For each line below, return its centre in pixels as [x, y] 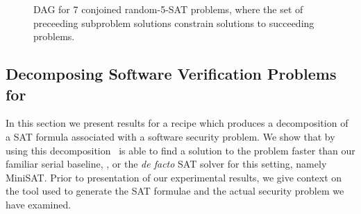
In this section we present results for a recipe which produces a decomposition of [177, 123]
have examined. [39, 204]
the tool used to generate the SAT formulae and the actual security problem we [175, 191]
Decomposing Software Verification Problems [171, 74]
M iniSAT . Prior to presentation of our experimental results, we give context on [174, 177]
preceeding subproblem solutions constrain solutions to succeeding [174, 23]
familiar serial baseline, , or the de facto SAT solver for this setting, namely [166, 164]
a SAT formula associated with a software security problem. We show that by [170, 136]
